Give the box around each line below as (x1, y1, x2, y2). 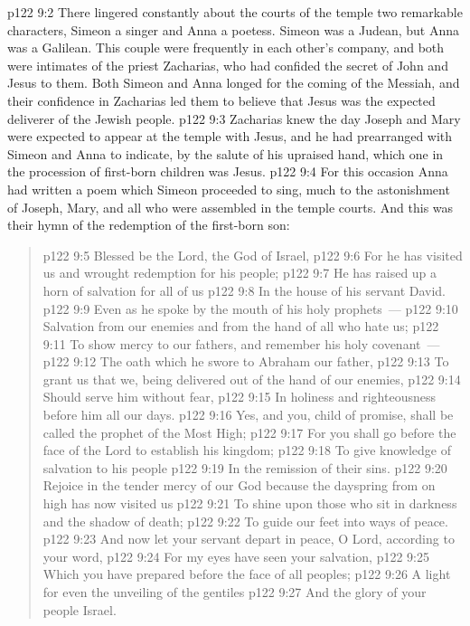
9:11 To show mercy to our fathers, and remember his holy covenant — (42, 334, 440, 353)
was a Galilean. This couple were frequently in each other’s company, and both (7, 38, 445, 57)
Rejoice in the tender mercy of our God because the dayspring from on (42, 476, 436, 495)
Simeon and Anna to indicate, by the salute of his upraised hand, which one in (7, 144, 444, 163)
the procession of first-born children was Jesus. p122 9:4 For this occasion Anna (7, 162, 448, 181)
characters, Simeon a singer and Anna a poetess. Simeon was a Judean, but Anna (7, 20, 460, 39)
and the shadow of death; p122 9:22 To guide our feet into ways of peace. (42, 511, 448, 530)
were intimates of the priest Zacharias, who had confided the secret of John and (7, 55, 448, 74)
